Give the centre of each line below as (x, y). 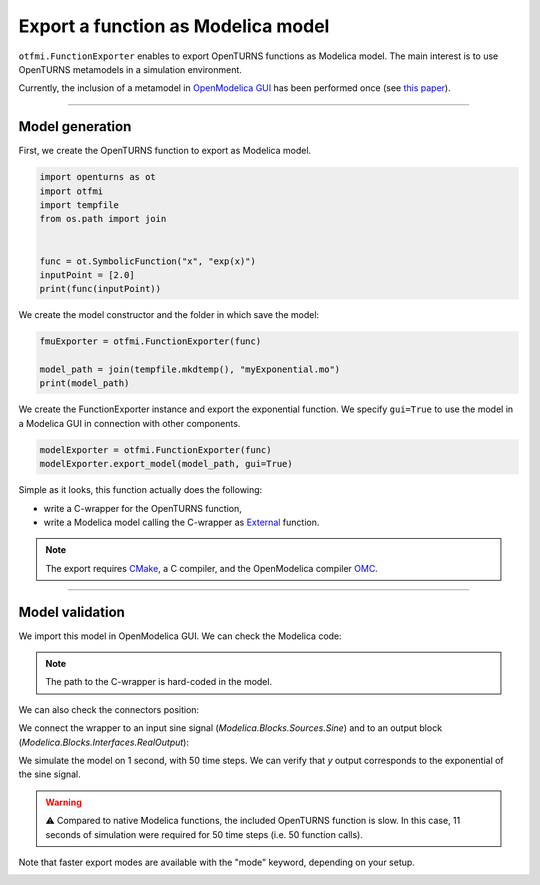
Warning (63, 802)
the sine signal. (50, 774)
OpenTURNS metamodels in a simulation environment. (130, 69)
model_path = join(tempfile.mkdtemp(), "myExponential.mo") (190, 369)
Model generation (75, 126)
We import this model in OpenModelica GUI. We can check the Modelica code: (180, 636)
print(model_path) (84, 383)
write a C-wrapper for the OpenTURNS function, (142, 508)
